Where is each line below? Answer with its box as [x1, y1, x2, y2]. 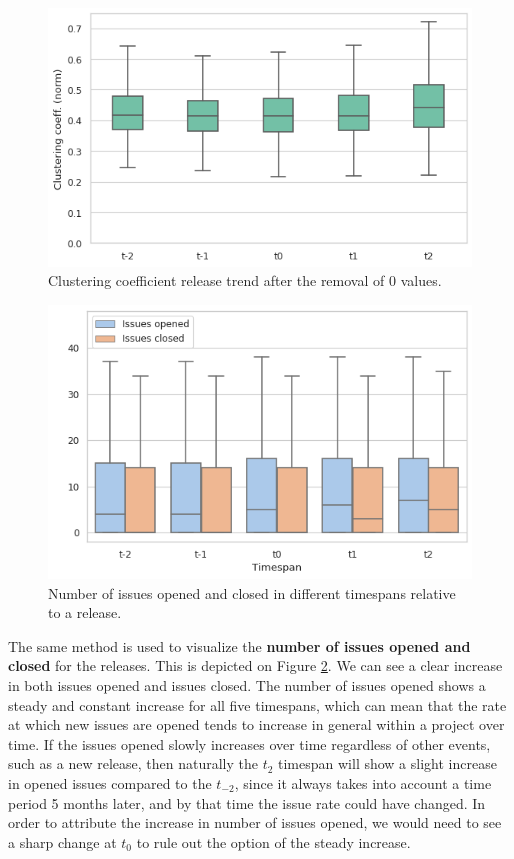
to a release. [48, 602, 122, 623]
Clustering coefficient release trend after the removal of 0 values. [48, 270, 442, 291]
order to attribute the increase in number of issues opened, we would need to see [8, 812, 502, 833]
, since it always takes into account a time [234, 773, 492, 794]
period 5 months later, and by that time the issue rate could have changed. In [8, 792, 486, 813]
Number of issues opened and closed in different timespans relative [48, 582, 456, 603]
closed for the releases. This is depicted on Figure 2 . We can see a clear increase [8, 655, 503, 676]
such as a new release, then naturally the [8, 753, 258, 774]
